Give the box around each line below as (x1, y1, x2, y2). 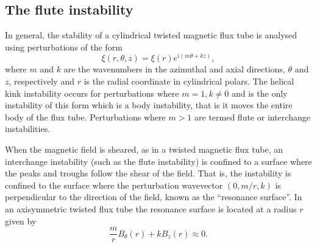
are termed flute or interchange (194, 110, 310, 123)
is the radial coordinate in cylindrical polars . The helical (84, 75, 294, 88)
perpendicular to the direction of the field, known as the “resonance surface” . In (5, 190, 302, 203)
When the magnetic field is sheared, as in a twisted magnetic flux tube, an (5, 143, 283, 156)
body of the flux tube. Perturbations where (5, 110, 166, 123)
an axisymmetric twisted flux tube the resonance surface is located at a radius (5, 203, 297, 215)
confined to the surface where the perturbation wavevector (5, 178, 223, 191)
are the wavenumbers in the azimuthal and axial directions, (63, 63, 285, 75)
